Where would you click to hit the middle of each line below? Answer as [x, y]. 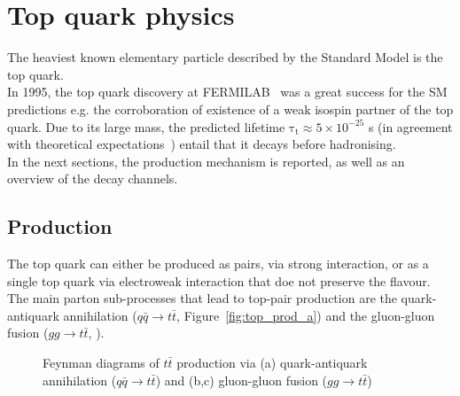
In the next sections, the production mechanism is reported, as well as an [206, 161]
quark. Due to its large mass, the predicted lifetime [146, 126]
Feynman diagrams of [101, 363]
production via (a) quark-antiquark [272, 363]
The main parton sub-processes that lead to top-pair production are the [202, 298]
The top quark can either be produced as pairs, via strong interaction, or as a [218, 264]
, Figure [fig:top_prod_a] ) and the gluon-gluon [306, 315]
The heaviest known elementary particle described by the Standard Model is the [225, 57]
